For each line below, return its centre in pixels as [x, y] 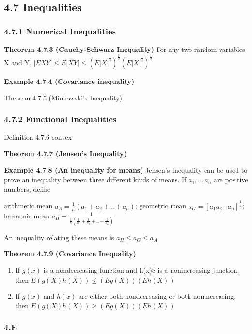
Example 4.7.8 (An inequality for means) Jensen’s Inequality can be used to [126, 170]
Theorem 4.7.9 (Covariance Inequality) [70, 254]
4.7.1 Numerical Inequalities [60, 31]
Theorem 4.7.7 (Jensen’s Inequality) [65, 153]
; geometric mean [161, 206]
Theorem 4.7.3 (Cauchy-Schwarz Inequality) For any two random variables [125, 49]
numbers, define [27, 189]
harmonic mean [27, 215]
